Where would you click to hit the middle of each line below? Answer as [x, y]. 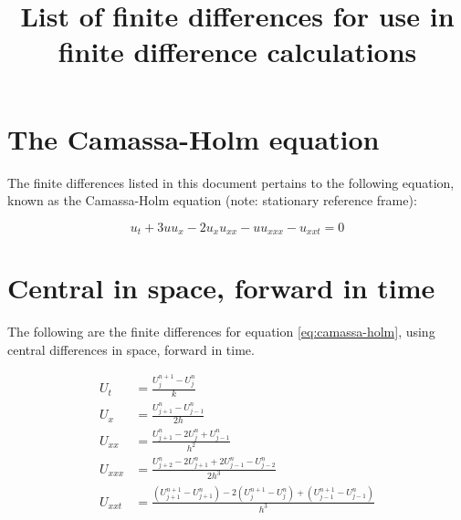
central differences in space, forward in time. [131, 349]
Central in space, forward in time [221, 288]
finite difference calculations [237, 52]
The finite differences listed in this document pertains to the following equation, [231, 182]
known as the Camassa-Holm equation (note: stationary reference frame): [212, 200]
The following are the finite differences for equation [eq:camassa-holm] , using [221, 332]
